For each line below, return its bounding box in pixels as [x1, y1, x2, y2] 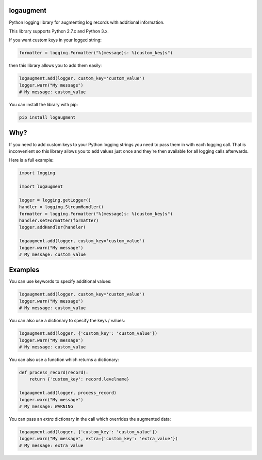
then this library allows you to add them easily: [9, 63, 102, 68]
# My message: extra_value [19, 443, 83, 448]
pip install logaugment [19, 115, 76, 120]
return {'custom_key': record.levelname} [29, 377, 130, 382]
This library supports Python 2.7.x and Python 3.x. [9, 28, 109, 34]
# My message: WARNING [19, 403, 73, 409]
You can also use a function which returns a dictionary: [9, 357, 119, 362]
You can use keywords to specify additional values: [9, 279, 112, 284]
